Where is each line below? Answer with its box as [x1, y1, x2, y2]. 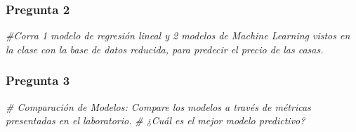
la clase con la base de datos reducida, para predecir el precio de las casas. [6, 41, 324, 56]
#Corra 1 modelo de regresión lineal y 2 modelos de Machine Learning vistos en [6, 28, 350, 43]
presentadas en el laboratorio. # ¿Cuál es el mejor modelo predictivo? [6, 113, 305, 128]
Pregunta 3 [6, 72, 70, 89]
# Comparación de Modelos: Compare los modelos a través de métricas [6, 99, 311, 114]
